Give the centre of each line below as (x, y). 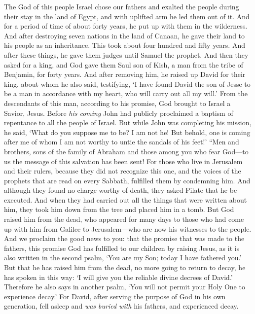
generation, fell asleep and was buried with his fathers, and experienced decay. (121, 306)
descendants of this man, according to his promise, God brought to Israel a (117, 103)
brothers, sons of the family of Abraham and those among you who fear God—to (126, 151)
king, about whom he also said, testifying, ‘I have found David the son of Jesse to (127, 84)
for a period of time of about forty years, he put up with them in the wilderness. (126, 26)
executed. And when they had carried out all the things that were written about (126, 199)
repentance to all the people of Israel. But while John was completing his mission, (128, 122)
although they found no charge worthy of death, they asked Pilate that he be (121, 190)
